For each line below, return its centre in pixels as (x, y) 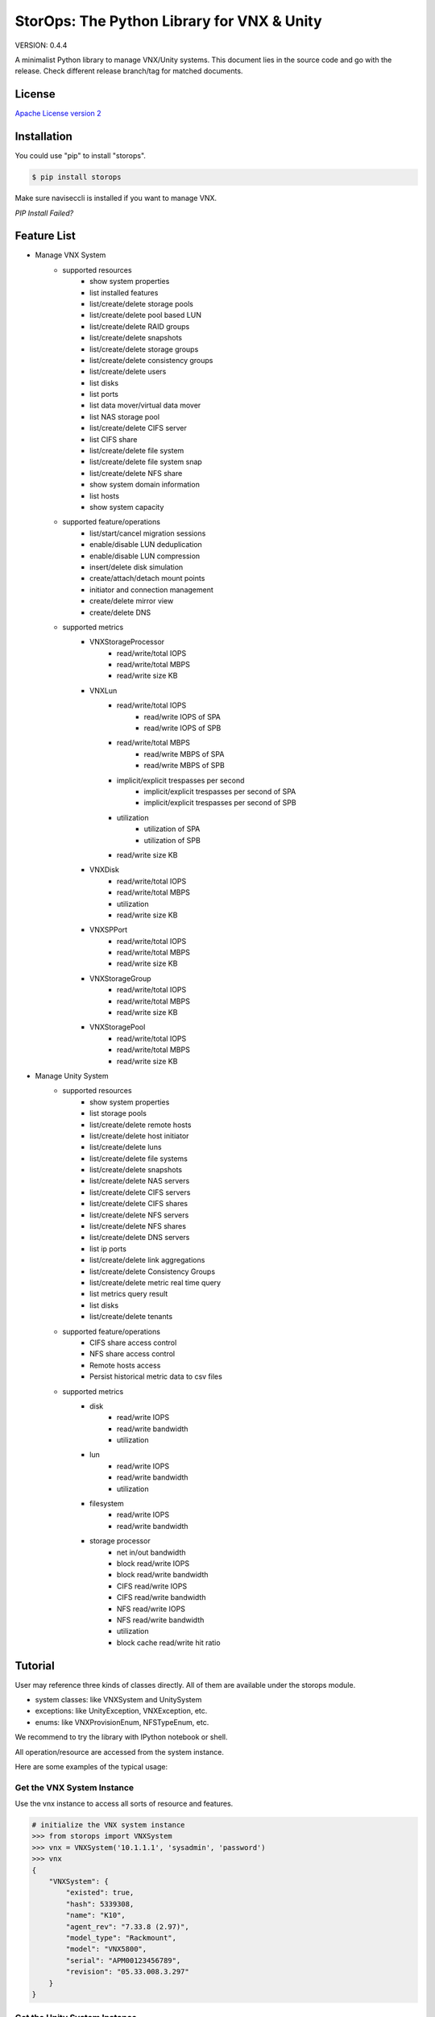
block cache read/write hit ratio (169, 1643)
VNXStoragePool (118, 1027)
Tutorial (35, 1666)
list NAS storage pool (125, 416)
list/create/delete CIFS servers (140, 1192)
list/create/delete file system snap (146, 462)
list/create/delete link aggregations (147, 1260)
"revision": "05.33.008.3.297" (127, 1972)
